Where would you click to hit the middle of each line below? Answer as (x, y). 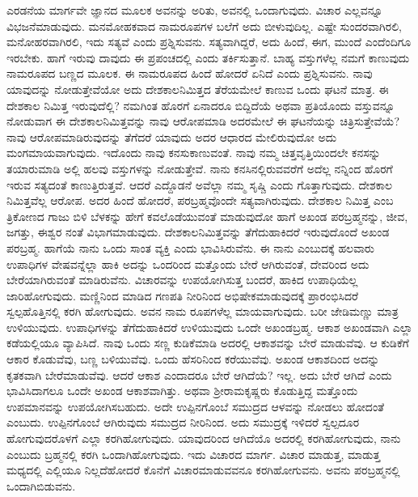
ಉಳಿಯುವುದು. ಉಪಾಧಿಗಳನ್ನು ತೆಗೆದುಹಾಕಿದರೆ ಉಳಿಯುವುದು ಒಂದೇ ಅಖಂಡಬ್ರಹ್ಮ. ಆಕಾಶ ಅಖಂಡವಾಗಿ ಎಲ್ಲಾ (210, 327)
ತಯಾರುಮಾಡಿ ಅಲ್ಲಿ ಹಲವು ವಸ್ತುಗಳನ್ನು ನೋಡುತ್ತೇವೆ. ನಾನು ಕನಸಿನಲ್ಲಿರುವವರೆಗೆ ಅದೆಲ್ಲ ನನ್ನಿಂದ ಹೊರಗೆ (200, 168)
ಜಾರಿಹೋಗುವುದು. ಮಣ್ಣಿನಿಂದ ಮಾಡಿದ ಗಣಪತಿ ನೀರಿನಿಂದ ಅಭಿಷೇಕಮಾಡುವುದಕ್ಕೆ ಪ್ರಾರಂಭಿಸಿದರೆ (182, 295)
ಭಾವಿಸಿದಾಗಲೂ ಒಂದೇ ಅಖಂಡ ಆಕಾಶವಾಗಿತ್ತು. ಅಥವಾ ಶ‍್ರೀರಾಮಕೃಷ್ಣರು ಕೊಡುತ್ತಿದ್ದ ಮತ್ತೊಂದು (182, 391)
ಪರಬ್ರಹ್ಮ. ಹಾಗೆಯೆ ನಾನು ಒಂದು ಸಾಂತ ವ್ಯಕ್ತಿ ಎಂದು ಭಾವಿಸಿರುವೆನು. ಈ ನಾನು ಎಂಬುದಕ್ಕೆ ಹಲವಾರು (190, 247)
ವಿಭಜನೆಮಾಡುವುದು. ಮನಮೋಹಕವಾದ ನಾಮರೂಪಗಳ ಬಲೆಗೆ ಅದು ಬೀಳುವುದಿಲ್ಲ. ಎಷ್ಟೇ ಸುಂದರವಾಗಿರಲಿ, (204, 25)
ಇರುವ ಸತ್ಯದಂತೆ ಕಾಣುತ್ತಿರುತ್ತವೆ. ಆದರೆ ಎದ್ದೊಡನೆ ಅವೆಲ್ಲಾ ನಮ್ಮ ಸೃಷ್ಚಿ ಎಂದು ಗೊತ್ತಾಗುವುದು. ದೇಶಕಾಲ (200, 184)
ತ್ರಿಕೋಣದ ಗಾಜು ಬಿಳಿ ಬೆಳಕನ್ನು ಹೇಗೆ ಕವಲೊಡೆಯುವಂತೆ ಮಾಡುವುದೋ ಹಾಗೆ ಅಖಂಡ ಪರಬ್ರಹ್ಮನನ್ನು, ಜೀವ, (207, 216)
